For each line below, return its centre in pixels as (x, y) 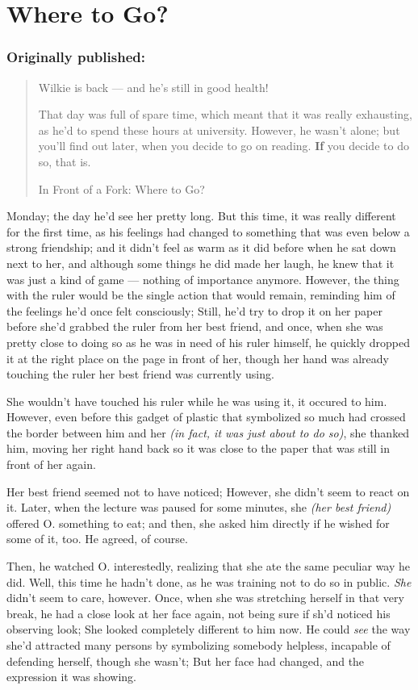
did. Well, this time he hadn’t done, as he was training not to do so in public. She (209, 581)
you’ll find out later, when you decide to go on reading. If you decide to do (224, 146)
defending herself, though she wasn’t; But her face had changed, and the (186, 661)
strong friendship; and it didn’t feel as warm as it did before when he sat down (201, 247)
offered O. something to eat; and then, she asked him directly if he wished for (198, 523)
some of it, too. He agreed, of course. (97, 539)
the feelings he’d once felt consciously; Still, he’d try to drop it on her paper (194, 310)
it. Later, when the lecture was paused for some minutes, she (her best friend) (199, 507)
